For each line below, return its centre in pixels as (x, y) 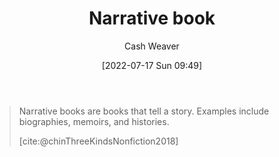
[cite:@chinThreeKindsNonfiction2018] (98, 141)
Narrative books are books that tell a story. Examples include (144, 111)
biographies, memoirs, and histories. (94, 121)
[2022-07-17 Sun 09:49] (152, 65)
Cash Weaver (152, 46)
